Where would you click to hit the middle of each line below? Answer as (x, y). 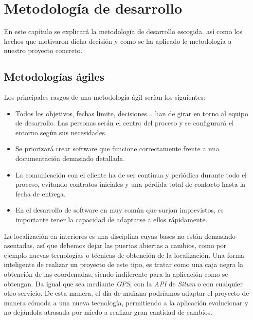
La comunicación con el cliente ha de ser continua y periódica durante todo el (131, 174)
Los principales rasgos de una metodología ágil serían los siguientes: (105, 97)
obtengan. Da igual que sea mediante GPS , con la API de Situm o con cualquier (123, 283)
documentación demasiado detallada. (70, 158)
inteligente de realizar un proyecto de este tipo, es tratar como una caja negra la (124, 264)
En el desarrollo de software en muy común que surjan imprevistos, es (119, 210)
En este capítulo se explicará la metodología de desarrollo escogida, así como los (123, 31)
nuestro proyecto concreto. (43, 50)
